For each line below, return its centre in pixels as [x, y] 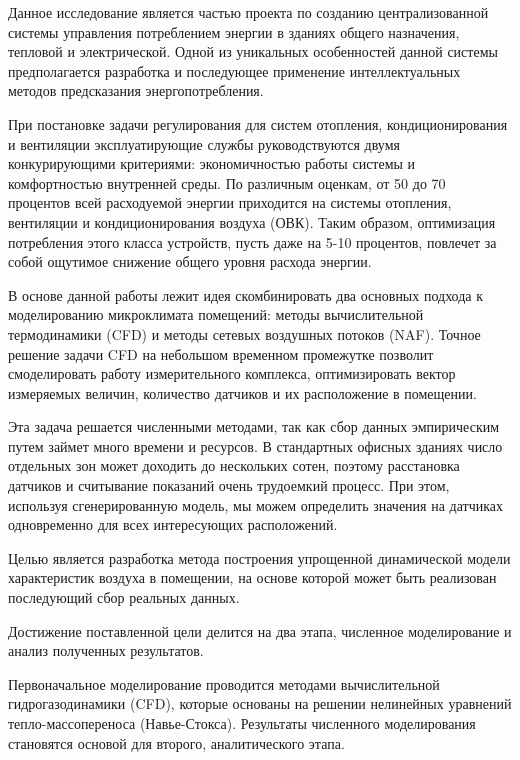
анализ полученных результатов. [106, 650]
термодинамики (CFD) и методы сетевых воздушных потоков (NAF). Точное [244, 333]
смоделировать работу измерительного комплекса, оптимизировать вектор [232, 373]
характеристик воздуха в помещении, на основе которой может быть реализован [252, 577]
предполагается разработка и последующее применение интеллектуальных [234, 70]
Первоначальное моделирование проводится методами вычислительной [224, 683]
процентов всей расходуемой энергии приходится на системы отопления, [230, 202]
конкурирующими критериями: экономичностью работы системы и [212, 163]
